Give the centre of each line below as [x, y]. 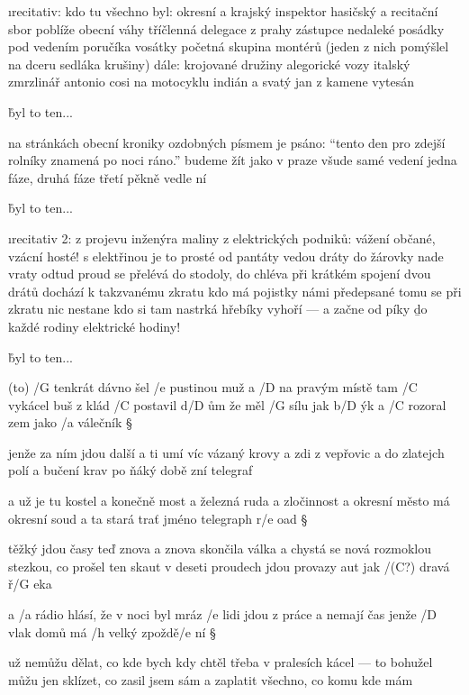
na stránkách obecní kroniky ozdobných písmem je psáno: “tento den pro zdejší [227, 142]
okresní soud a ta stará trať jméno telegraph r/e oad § [158, 518]
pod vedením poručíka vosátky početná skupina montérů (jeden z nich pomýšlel [229, 46]
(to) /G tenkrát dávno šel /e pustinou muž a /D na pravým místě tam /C [213, 387]
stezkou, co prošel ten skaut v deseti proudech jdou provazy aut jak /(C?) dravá [229, 566]
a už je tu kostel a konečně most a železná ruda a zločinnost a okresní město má [229, 501]
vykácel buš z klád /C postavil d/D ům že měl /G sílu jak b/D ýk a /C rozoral [227, 404]
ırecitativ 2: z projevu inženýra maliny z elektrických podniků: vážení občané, [222, 238]
